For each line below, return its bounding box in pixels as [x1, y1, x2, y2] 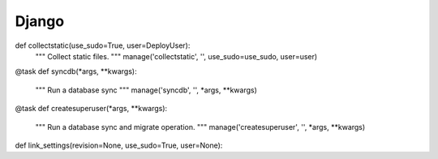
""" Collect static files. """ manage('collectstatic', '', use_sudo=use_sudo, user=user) [35, 51, 318, 61]
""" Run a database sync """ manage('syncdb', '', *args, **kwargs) [35, 85, 257, 95]
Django [15, 12, 65, 30]
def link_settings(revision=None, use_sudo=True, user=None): [15, 140, 223, 150]
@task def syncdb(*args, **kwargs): [15, 67, 137, 76]
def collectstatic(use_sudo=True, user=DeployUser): [15, 41, 191, 50]
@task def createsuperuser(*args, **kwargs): [15, 104, 168, 114]
